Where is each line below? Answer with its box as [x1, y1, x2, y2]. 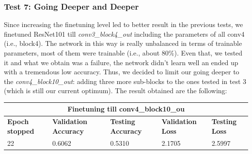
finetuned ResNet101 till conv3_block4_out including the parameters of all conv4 [4, 28, 245, 39]
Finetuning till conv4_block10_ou [67, 104, 185, 114]
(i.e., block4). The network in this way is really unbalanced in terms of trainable [4, 38, 242, 48]
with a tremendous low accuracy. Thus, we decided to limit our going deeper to [4, 67, 239, 77]
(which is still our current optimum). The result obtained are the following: [4, 85, 227, 96]
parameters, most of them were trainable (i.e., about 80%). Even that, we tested [4, 48, 243, 57]
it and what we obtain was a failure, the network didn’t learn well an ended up [4, 57, 238, 67]
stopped [7, 126, 34, 136]
